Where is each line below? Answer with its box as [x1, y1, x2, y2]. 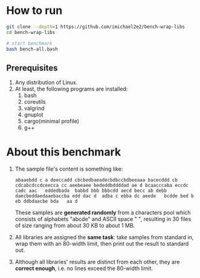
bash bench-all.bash [6, 46, 59, 52]
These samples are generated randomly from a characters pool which [15, 209, 192, 216]
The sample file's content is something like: [15, 165, 123, 173]
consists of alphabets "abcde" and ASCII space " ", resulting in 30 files [15, 215, 192, 223]
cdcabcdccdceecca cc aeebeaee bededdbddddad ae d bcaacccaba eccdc [15, 183, 189, 189]
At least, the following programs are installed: [15, 86, 128, 93]
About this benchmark [6, 145, 121, 159]
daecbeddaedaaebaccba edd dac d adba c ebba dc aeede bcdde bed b [15, 193, 195, 199]
